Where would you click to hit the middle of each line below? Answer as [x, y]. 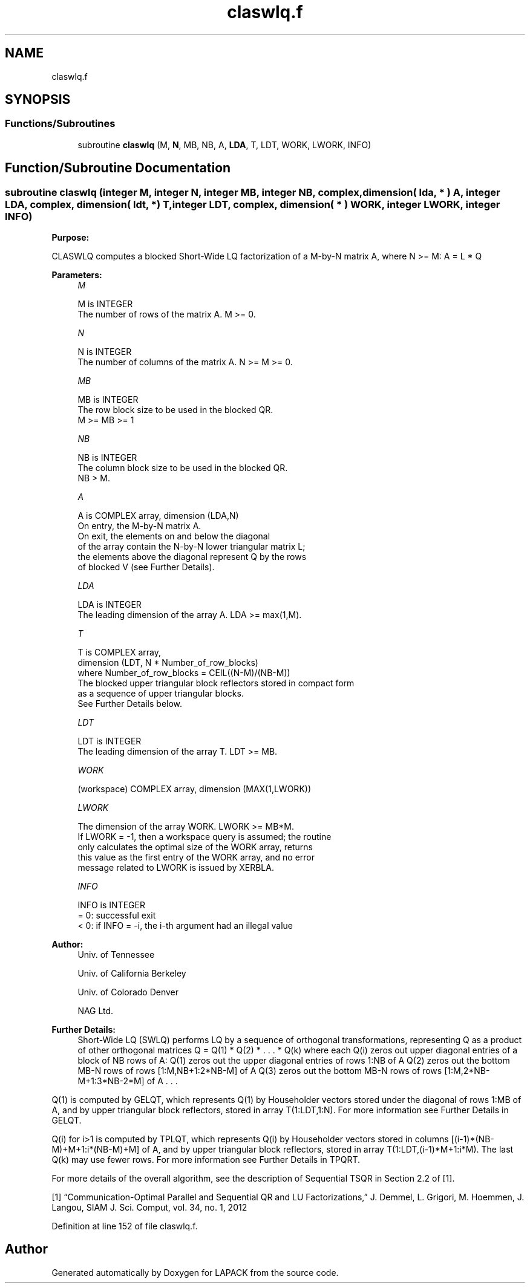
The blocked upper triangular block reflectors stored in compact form [216, 683]
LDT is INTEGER [110, 741]
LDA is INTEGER [110, 605]
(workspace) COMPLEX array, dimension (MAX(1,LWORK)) [194, 789]
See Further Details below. [130, 704]
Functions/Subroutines [60, 124]
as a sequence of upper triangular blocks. [161, 694]
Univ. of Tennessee [116, 955]
